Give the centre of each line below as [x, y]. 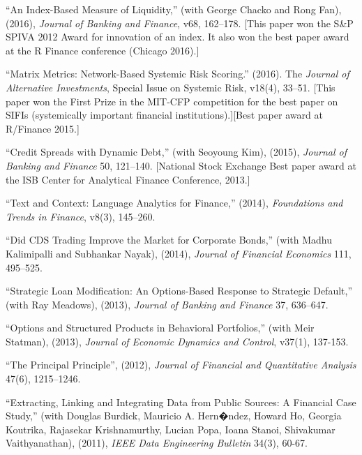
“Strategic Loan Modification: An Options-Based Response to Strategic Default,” [179, 291]
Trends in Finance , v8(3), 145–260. [81, 216]
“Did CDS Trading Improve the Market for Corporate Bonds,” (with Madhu [169, 240]
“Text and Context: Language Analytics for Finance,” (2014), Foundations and [174, 203]
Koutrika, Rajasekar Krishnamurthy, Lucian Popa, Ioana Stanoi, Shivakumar [171, 429]
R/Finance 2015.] [43, 128]
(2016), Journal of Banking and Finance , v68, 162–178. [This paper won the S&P [180, 23]
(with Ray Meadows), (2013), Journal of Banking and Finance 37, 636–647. [167, 304]
